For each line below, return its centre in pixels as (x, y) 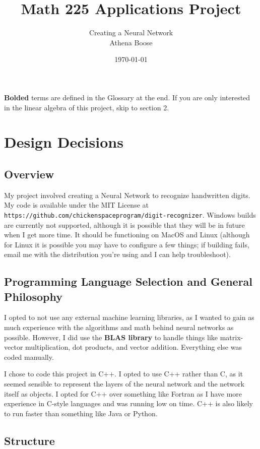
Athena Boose (131, 42)
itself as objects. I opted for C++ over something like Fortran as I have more (123, 393)
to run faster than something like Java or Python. (81, 413)
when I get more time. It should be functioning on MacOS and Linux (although (127, 235)
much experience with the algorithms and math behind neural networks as (119, 327)
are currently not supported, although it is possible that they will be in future (124, 225)
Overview (29, 174)
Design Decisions (64, 142)
